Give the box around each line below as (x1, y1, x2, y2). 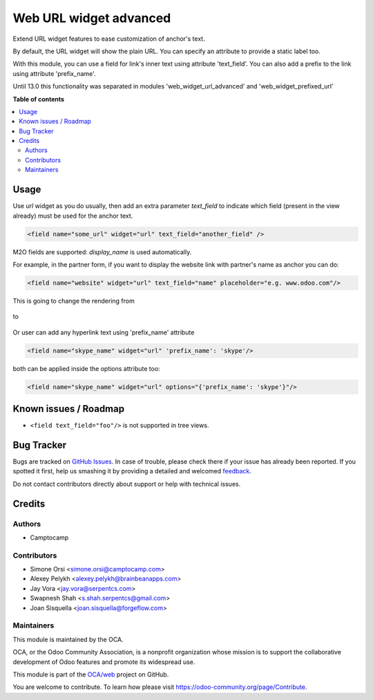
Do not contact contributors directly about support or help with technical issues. (12, 480, 241, 488)
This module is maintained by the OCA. (12, 635, 124, 643)
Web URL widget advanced (12, 10, 171, 26)
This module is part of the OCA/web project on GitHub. (12, 670, 169, 679)
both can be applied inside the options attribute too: (12, 364, 160, 372)
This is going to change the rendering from (12, 296, 135, 305)
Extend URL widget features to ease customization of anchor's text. (12, 35, 205, 43)
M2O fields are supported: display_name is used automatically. (12, 247, 192, 256)
